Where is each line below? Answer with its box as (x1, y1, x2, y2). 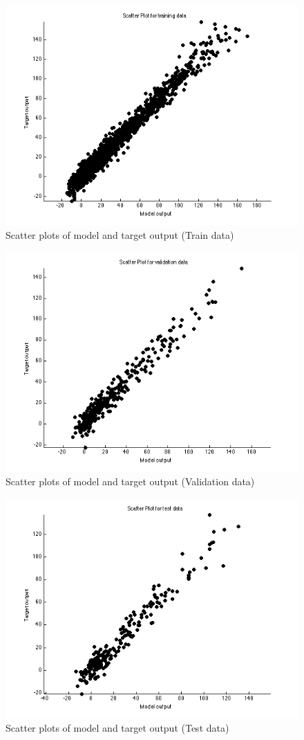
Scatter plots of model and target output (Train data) (6, 228, 234, 242)
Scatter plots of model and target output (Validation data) (6, 474, 255, 489)
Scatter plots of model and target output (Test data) (6, 721, 229, 735)
